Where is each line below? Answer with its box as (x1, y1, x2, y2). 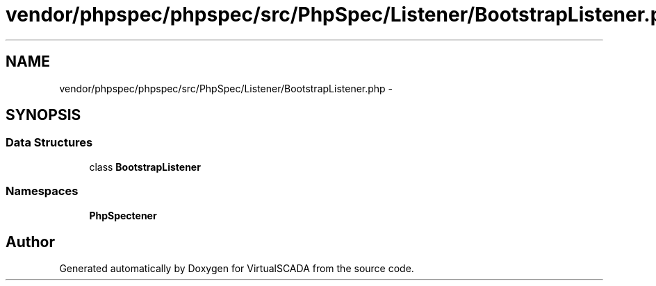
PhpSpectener (89, 209, 157, 221)
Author (6, 233, 55, 251)
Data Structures (6, 135, 93, 150)
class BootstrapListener (89, 160, 201, 173)
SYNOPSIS (6, 106, 81, 124)
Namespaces (6, 184, 79, 199)
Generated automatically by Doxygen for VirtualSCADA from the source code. (59, 262, 414, 275)
